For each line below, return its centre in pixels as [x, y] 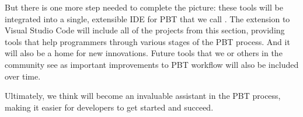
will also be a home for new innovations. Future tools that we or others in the [144, 53]
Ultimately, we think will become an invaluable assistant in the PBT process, [143, 96]
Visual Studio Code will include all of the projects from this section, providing [145, 30]
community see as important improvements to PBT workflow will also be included [152, 64]
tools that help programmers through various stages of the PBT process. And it [147, 41]
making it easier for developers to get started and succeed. [109, 107]
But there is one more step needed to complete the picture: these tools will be [144, 7]
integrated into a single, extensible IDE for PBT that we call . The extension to [147, 18]
